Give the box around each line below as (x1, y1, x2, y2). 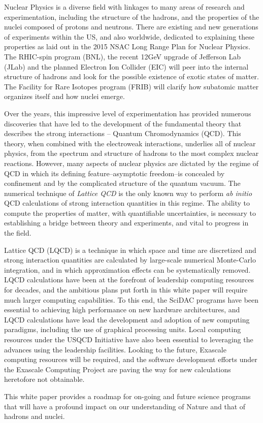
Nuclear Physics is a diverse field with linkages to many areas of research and (4, 2, 245, 12)
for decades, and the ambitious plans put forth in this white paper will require (4, 284, 248, 295)
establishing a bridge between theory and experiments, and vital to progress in (4, 217, 249, 228)
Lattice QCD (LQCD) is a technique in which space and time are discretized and (4, 244, 256, 255)
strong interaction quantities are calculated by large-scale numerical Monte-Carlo (4, 254, 256, 265)
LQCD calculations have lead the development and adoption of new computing (4, 314, 250, 324)
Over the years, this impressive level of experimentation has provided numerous (4, 108, 251, 118)
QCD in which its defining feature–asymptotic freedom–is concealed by (4, 168, 225, 178)
